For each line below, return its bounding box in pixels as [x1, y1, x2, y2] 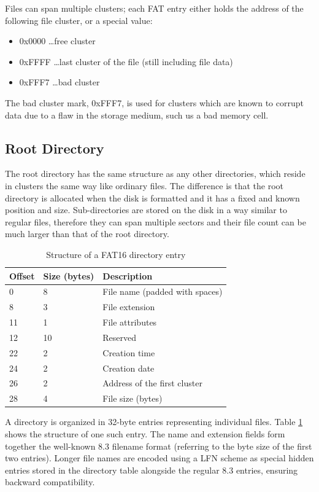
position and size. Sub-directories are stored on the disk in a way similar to [5, 203, 287, 216]
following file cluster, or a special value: [5, 14, 153, 26]
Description [102, 269, 153, 282]
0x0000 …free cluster [19, 34, 96, 47]
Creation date [102, 361, 155, 374]
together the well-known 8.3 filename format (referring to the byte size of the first [5, 439, 312, 452]
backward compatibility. [5, 475, 95, 488]
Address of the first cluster [102, 377, 202, 389]
